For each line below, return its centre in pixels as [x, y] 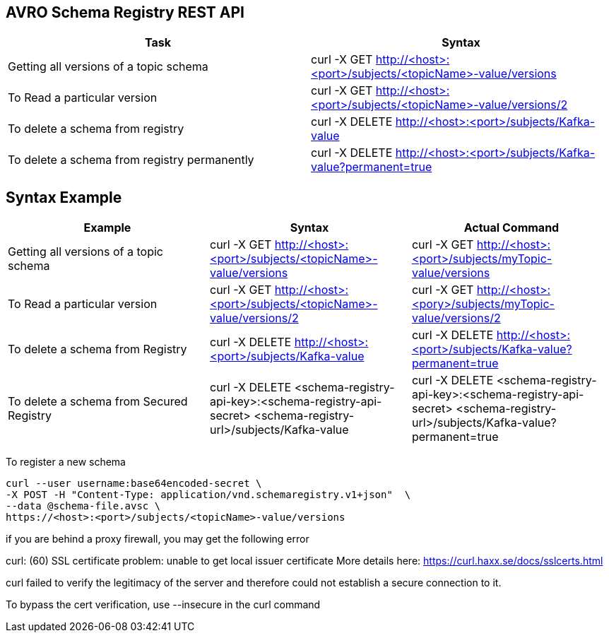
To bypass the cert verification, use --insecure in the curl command [163, 605]
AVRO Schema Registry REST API [125, 12]
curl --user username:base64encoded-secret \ [134, 484]
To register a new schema [66, 462]
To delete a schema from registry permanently [131, 160]
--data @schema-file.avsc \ [83, 506]
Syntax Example [64, 197]
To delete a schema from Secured [98, 402]
